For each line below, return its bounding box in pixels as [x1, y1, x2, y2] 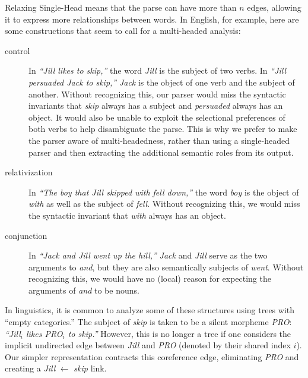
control [5, 44, 30, 56]
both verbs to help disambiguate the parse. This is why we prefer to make [28, 122, 297, 135]
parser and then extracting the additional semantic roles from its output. [28, 146, 294, 158]
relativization [5, 166, 53, 178]
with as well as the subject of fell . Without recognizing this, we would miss [28, 197, 300, 210]
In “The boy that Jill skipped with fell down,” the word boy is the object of [28, 185, 299, 198]
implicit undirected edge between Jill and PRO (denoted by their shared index [5, 339, 291, 351]
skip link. [74, 362, 107, 374]
